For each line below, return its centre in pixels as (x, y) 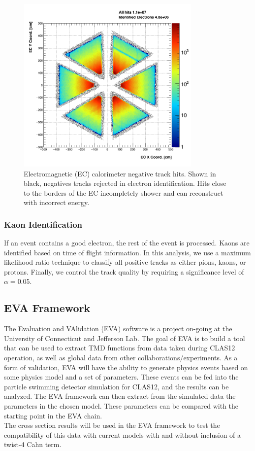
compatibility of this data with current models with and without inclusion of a (123, 434)
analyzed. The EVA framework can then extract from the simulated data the (120, 396)
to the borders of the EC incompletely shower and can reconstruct (124, 192)
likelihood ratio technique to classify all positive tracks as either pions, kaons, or (125, 262)
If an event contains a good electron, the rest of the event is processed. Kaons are (127, 243)
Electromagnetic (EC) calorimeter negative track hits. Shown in (120, 173)
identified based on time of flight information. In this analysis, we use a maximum (127, 252)
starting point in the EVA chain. (53, 415)
